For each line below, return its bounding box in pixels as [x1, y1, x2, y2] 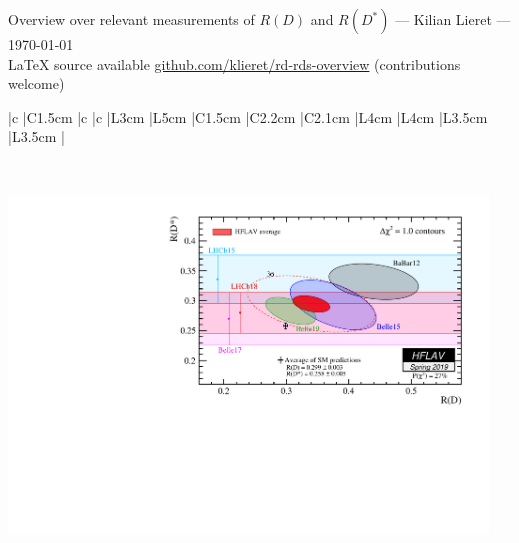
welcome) [8, 73, 65, 94]
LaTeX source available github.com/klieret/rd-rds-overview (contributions [8, 53, 461, 74]
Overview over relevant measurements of [8, 9, 255, 29]
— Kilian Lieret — [395, 9, 511, 29]
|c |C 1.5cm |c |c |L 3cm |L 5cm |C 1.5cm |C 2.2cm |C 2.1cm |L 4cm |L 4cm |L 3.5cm [8, 106, 488, 127]
